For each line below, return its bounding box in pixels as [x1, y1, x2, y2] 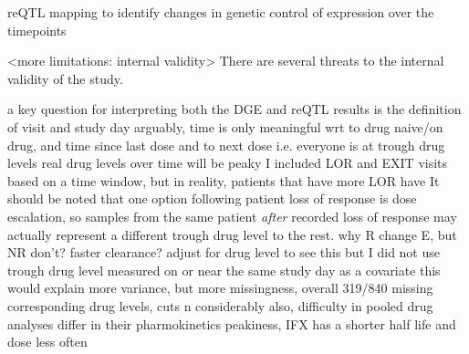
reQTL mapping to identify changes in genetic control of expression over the [7, 3, 434, 21]
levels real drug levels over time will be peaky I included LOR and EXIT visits [7, 153, 448, 172]
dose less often [7, 332, 88, 351]
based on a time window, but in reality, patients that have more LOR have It [7, 171, 440, 190]
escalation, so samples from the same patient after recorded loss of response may [7, 206, 457, 225]
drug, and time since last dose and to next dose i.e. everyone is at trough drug [7, 135, 445, 154]
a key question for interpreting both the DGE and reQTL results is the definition [7, 99, 462, 119]
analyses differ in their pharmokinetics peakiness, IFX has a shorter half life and [7, 314, 456, 333]
